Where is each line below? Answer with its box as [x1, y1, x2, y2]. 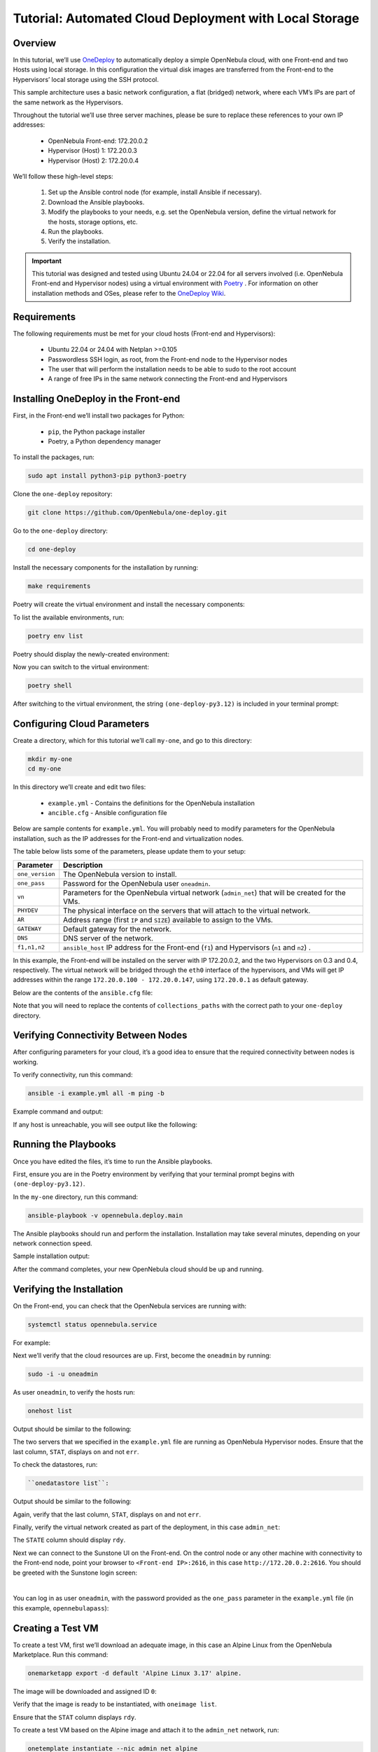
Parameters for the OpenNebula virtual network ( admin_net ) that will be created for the [63, 887, 346, 897]
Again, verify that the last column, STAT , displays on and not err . [13, 1510, 202, 1519]
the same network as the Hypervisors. [13, 98, 123, 107]
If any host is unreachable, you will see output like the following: [13, 1120, 197, 1128]
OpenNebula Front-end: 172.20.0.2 [48, 137, 148, 145]
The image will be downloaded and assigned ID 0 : [13, 1687, 157, 1695]
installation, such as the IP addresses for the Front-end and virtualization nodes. [13, 834, 244, 842]
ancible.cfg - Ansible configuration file [48, 809, 167, 817]
